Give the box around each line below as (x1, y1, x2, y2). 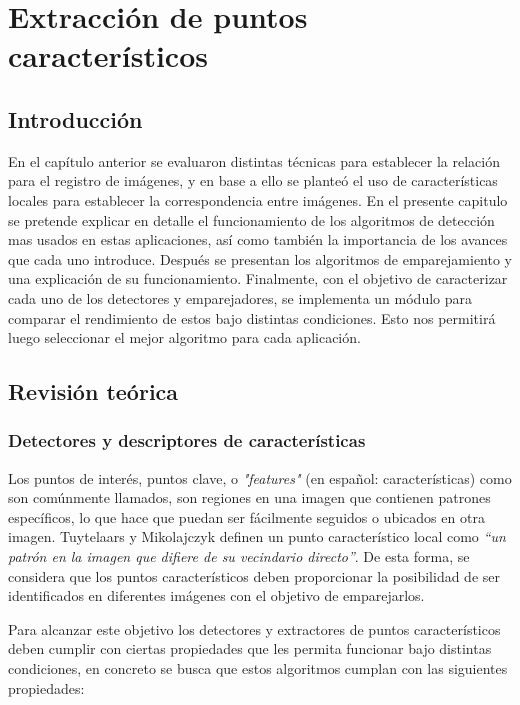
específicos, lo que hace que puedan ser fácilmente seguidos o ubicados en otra (8, 506, 485, 527)
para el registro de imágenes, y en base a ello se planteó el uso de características (8, 170, 498, 191)
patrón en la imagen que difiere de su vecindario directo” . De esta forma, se (8, 546, 470, 567)
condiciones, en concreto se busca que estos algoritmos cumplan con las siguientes (8, 658, 508, 679)
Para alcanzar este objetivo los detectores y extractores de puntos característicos (8, 618, 501, 639)
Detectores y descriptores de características (8, 428, 366, 453)
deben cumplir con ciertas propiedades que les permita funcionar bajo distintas (8, 638, 492, 659)
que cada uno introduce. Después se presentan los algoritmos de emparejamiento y (8, 248, 512, 269)
